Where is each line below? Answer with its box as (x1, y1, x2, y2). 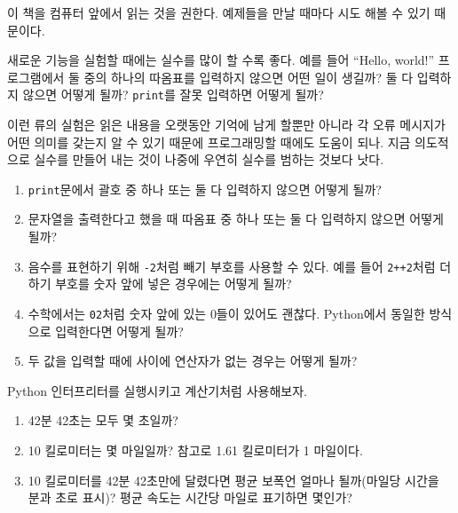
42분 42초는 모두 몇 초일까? (28, 411, 178, 430)
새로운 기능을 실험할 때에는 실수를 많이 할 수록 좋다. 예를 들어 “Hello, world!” (7, 51, 435, 69)
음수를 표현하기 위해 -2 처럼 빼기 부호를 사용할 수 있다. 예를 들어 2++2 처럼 (28, 256, 436, 275)
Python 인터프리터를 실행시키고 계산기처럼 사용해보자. (7, 381, 307, 399)
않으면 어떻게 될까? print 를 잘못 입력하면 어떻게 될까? (22, 85, 324, 104)
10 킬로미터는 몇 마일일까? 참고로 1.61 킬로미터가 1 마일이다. (28, 440, 363, 459)
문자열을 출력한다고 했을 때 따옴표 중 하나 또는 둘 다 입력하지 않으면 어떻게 (28, 209, 444, 228)
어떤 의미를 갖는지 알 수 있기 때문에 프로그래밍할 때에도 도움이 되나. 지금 (7, 132, 411, 151)
